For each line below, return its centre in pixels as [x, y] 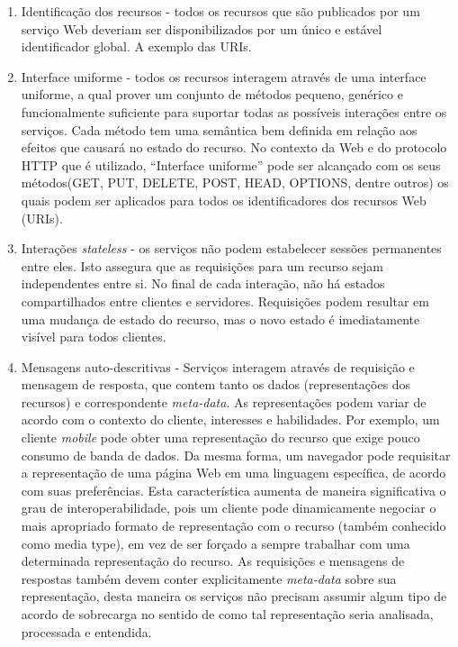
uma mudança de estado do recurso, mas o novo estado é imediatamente [220, 319]
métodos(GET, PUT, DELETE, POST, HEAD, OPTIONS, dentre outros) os [235, 182]
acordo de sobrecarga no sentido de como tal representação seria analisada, [227, 614]
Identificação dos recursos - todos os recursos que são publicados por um [220, 11]
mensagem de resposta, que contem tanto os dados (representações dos [216, 384]
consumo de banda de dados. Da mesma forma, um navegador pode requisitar [236, 455]
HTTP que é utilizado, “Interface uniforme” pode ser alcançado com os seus [231, 164]
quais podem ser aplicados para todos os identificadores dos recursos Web [224, 200]
